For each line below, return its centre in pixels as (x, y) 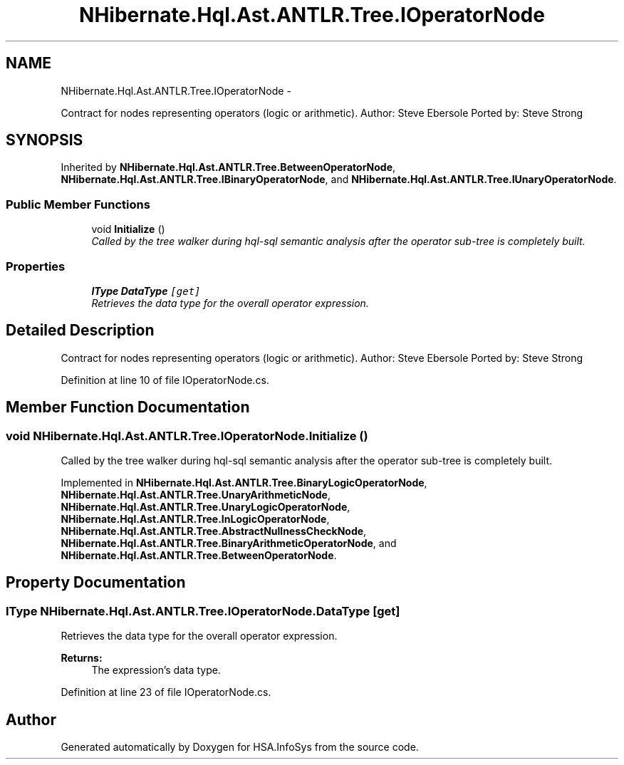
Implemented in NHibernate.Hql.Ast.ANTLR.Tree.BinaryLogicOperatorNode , (244, 483)
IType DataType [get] (146, 291)
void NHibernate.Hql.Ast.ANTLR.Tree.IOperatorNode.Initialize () (187, 436)
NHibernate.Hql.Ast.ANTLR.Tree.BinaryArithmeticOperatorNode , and (229, 543)
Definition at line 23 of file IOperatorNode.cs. (166, 692)
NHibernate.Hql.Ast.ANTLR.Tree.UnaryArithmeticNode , (196, 495)
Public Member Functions (78, 204)
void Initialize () (128, 229)
